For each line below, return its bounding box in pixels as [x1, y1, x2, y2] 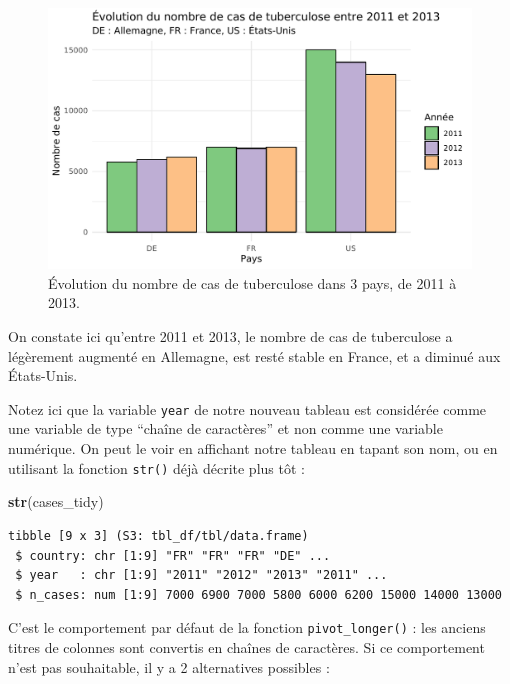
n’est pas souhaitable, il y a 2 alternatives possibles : [8, 656, 330, 677]
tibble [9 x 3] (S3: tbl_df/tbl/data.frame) [8, 528, 309, 543]
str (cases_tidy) [8, 491, 104, 512]
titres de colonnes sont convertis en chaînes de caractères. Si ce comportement [8, 636, 485, 657]
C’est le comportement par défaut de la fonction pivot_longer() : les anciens [8, 617, 486, 638]
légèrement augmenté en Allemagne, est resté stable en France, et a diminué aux [8, 345, 501, 366]
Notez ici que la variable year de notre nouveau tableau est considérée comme [8, 398, 487, 419]
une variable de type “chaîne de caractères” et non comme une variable [8, 418, 443, 439]
